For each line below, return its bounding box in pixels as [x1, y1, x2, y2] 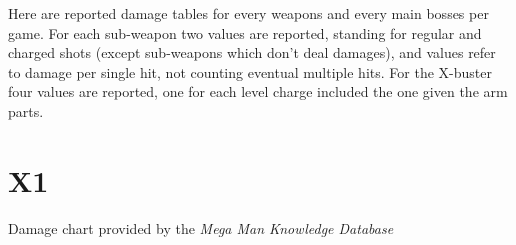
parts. [8, 100, 44, 121]
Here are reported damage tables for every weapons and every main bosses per [8, 3, 489, 23]
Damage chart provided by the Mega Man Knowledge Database [8, 217, 394, 238]
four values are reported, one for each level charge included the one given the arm [8, 81, 508, 102]
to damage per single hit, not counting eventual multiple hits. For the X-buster [8, 61, 492, 82]
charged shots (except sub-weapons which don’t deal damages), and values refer [8, 42, 496, 63]
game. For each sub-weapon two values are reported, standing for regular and [8, 22, 482, 43]
